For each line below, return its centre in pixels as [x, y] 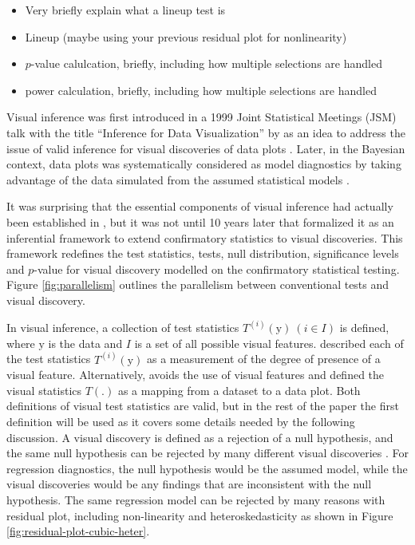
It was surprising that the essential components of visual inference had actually [200, 206]
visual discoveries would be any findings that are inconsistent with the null [189, 484]
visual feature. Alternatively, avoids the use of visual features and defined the [196, 375]
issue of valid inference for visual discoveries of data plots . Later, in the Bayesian [206, 148]
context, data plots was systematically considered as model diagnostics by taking [204, 164]
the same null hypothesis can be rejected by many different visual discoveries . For [208, 453]
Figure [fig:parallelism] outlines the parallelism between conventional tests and [198, 284]
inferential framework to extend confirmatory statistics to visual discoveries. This [205, 237]
